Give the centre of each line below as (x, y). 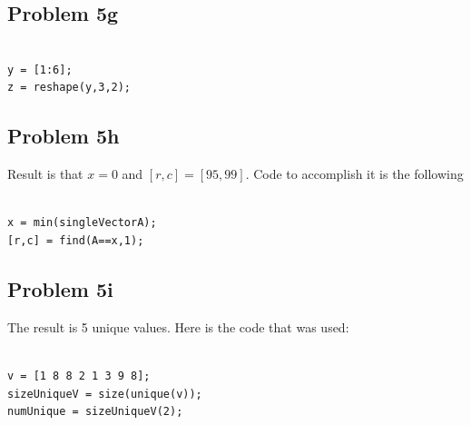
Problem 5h (64, 136)
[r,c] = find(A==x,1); (76, 240)
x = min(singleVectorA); (82, 223)
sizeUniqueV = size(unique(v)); (105, 394)
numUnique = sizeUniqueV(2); (95, 412)
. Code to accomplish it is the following (354, 174)
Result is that (45, 174)
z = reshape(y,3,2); (69, 88)
